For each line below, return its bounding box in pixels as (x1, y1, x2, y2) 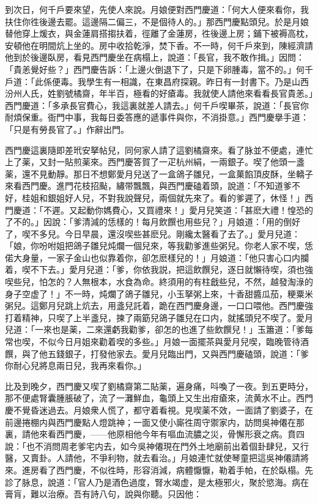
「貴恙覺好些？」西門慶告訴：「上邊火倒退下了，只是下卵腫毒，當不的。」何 (5, 62, 305, 75)
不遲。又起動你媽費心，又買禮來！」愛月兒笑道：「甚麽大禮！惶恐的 (43, 203, 313, 216)
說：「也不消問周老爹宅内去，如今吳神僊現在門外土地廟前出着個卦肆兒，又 (5, 439, 300, 452)
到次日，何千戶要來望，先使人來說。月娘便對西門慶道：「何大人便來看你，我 (5, 3, 309, 15)
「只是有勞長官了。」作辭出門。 (5, 122, 129, 135)
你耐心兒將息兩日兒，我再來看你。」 (5, 359, 146, 372)
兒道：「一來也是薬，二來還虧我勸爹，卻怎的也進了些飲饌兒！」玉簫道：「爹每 (5, 323, 313, 336)
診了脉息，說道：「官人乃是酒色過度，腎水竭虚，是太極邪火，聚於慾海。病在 (5, 475, 309, 488)
